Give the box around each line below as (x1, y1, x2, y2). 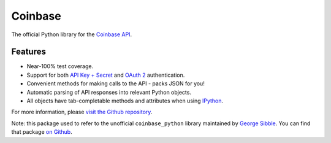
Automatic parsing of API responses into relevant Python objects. (26, 88, 191, 96)
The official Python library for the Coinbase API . (11, 31, 132, 38)
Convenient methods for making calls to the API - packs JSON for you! (26, 80, 205, 87)
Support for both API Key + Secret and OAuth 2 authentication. (26, 71, 185, 79)
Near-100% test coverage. (26, 63, 94, 70)
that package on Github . (11, 128, 73, 136)
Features (11, 47, 46, 57)
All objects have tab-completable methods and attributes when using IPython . (26, 97, 224, 104)
